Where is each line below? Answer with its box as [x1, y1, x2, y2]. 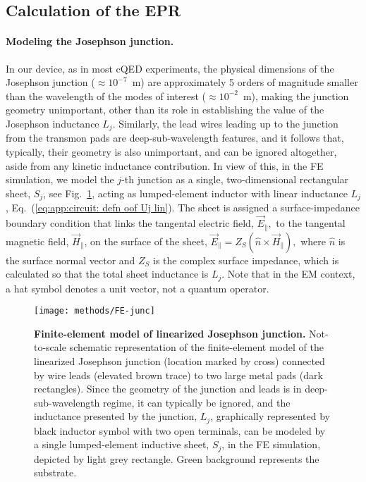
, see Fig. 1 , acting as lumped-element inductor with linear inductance [43, 185, 348, 200]
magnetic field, [6, 233, 69, 248]
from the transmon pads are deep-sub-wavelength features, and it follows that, [6, 130, 344, 145]
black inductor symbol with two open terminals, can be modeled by [34, 423, 326, 438]
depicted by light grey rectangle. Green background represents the [34, 451, 319, 466]
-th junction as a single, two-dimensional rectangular [121, 172, 349, 187]
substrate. [34, 465, 77, 480]
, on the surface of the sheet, [84, 233, 207, 248]
